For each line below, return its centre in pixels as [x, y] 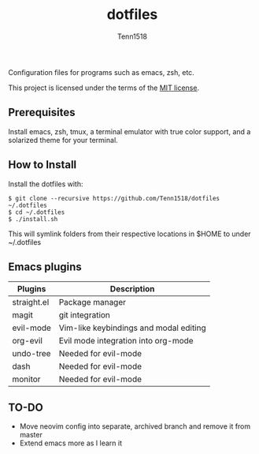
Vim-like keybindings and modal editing [132, 328]
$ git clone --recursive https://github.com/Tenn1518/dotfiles [114, 198]
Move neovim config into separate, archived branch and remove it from [135, 426]
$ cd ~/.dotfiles [37, 212]
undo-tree [31, 354]
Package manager [92, 302]
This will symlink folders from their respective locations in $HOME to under [129, 234]
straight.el [31, 302]
